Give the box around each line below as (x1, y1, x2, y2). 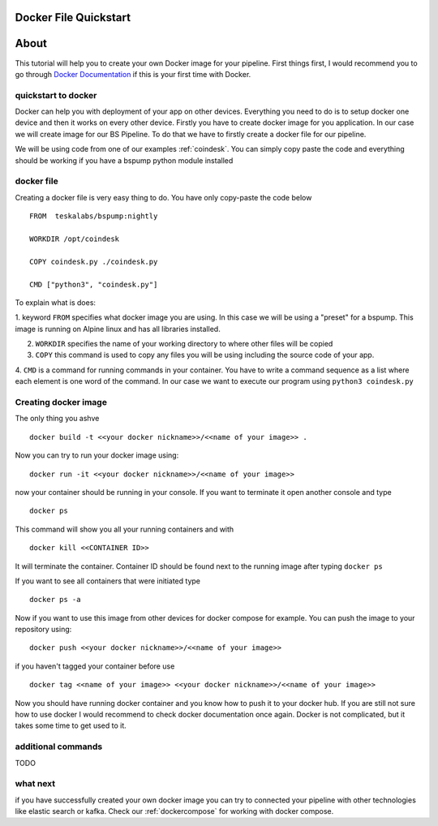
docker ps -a (29, 595, 81, 604)
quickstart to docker (15, 89, 97, 101)
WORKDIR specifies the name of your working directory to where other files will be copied (35, 339, 333, 349)
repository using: (15, 625, 72, 635)
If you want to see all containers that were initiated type (15, 576, 200, 586)
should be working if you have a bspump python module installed (15, 155, 234, 166)
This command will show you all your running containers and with (15, 524, 234, 534)
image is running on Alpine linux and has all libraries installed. (15, 324, 221, 333)
